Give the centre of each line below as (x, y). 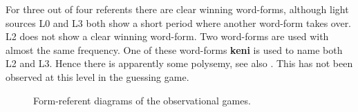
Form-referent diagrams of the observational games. (142, 100)
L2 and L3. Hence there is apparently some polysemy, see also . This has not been (179, 63)
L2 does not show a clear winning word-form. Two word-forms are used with (167, 36)
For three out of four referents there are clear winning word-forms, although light (177, 9)
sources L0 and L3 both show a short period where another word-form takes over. (179, 22)
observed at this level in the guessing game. (97, 76)
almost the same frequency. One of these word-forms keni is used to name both (174, 49)
